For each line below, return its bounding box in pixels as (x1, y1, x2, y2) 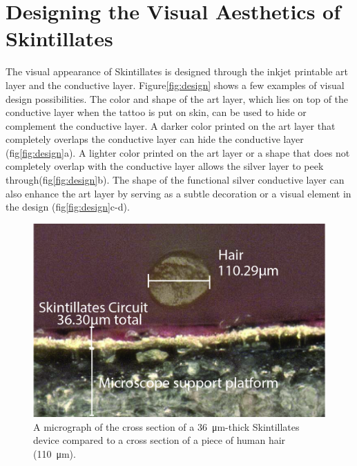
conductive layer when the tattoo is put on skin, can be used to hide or (6, 105, 307, 119)
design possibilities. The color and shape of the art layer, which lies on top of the (6, 91, 349, 106)
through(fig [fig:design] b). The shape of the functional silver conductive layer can (6, 173, 345, 187)
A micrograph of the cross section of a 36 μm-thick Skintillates (33, 419, 300, 434)
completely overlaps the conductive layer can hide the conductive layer (6, 132, 304, 146)
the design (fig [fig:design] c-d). (6, 200, 130, 214)
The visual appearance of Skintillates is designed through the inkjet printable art (6, 64, 348, 79)
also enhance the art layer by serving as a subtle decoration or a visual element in (6, 186, 351, 200)
